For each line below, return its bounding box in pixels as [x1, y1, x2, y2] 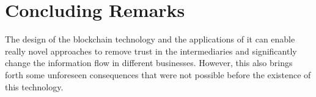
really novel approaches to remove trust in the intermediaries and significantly [5, 44, 297, 57]
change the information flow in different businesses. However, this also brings [5, 56, 293, 69]
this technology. [5, 80, 64, 93]
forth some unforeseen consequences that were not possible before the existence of [5, 68, 311, 81]
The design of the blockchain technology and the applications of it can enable [5, 33, 295, 45]
